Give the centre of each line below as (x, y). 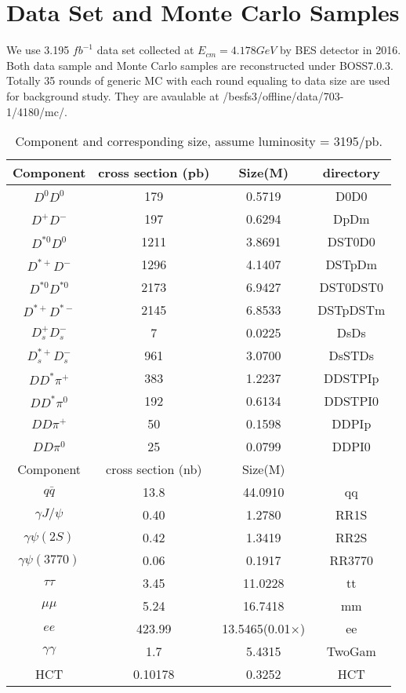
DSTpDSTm (352, 310)
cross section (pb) (154, 173)
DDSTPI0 (352, 401)
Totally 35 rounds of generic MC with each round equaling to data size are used (198, 80)
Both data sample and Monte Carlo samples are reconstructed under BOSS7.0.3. (200, 65)
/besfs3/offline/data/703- (283, 95)
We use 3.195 (38, 50)
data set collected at (145, 50)
